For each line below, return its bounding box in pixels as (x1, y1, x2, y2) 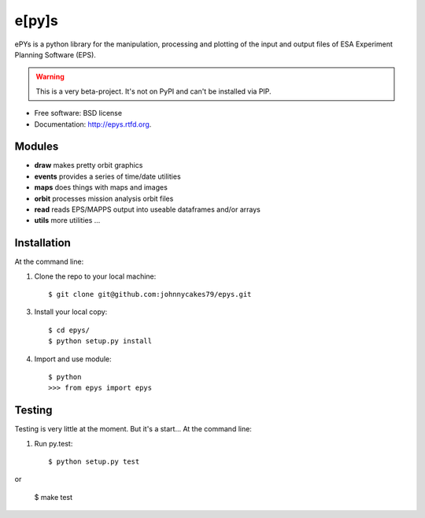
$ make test (34, 492, 73, 501)
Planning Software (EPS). (14, 50, 96, 59)
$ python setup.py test (48, 457, 140, 466)
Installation (14, 236, 71, 250)
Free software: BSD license (34, 109, 122, 118)
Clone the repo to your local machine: (34, 272, 157, 281)
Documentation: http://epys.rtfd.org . (34, 119, 152, 129)
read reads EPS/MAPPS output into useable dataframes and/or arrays (34, 205, 261, 214)
